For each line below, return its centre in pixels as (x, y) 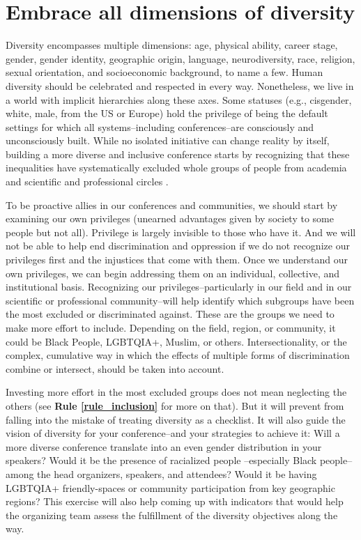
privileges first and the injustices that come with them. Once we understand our (177, 260)
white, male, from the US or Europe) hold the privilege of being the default (167, 113)
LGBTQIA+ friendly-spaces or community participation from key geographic (170, 487)
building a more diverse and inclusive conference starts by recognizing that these (178, 154)
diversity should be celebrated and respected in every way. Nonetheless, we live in (180, 85)
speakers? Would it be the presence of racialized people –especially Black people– (179, 460)
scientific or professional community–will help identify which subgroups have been (180, 300)
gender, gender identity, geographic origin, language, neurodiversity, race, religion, (180, 58)
